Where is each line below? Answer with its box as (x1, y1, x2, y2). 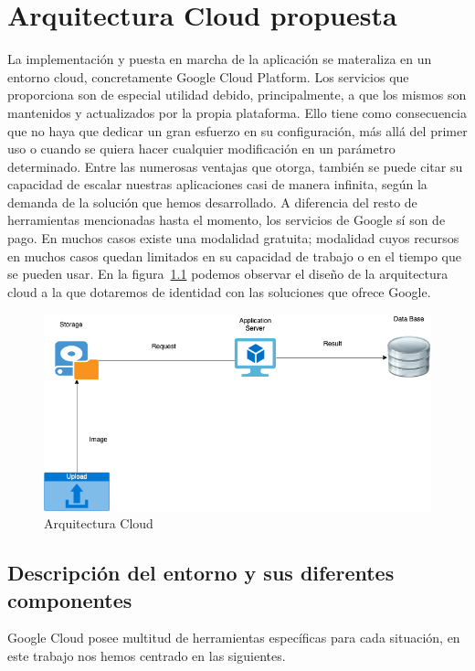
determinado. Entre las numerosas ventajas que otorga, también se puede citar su (7, 156, 463, 176)
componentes (7, 585, 132, 613)
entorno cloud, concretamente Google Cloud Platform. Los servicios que (7, 67, 409, 86)
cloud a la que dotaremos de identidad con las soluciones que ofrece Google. (7, 282, 431, 301)
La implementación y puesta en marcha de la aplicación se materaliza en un (7, 49, 432, 69)
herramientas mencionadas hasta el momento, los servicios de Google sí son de (7, 210, 446, 229)
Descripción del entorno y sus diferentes (7, 559, 395, 587)
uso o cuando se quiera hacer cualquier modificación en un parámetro (7, 139, 396, 158)
